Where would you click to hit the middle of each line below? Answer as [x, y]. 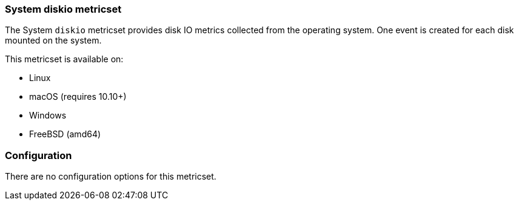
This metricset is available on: [64, 59]
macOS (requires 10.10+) [78, 97]
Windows [48, 116]
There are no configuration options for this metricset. [111, 177]
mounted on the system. [53, 41]
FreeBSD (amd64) [65, 134]
